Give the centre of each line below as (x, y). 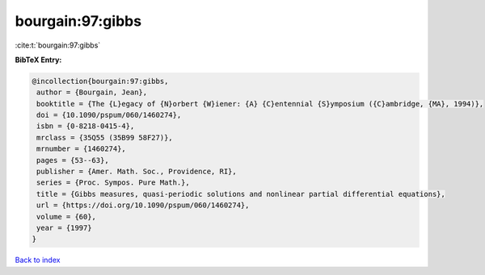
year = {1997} (64, 228)
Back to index (38, 260)
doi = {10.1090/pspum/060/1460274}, (109, 115)
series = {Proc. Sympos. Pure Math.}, (113, 183)
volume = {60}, (67, 217)
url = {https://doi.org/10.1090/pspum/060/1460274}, (143, 205)
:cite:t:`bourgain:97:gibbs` (58, 45)
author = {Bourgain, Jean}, (92, 92)
